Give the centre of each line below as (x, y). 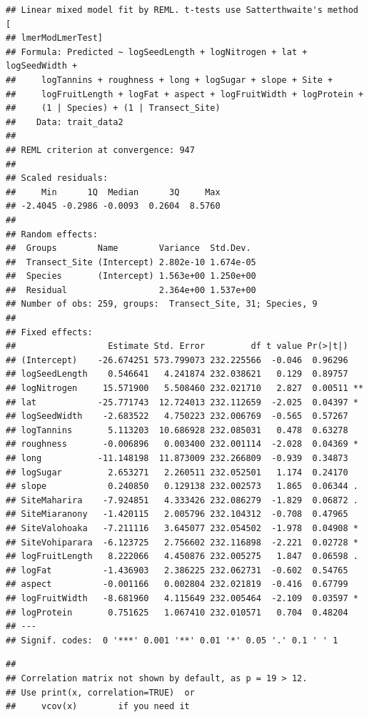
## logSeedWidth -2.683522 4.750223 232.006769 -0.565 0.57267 (177, 416)
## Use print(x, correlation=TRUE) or (100, 692)
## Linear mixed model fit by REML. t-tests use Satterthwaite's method (182, 10)
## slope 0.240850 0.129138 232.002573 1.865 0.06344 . (182, 486)
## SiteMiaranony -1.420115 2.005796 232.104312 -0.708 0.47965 (177, 514)
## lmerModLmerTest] (55, 38)
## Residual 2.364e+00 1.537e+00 (131, 290)
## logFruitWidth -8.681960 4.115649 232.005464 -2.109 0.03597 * (182, 598)
